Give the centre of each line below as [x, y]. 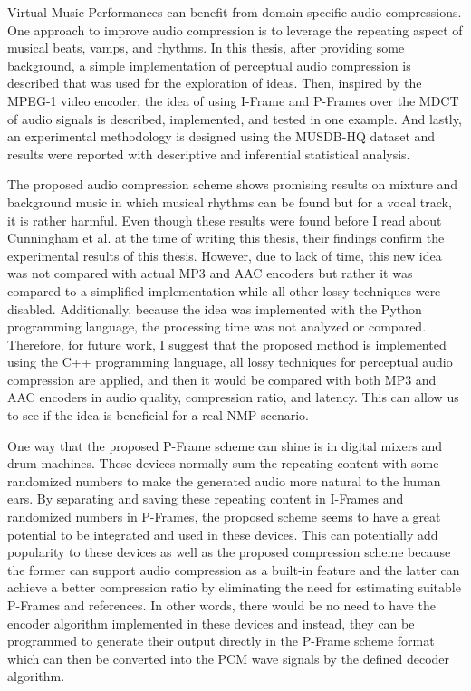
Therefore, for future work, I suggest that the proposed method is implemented [227, 344]
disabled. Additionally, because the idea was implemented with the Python [215, 308]
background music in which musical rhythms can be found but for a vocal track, [230, 202]
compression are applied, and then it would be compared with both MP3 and [222, 379]
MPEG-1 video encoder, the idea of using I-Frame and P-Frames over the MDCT [233, 100]
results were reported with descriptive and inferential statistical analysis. [209, 154]
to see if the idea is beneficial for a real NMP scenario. [159, 415]
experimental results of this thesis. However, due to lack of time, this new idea [225, 255]
